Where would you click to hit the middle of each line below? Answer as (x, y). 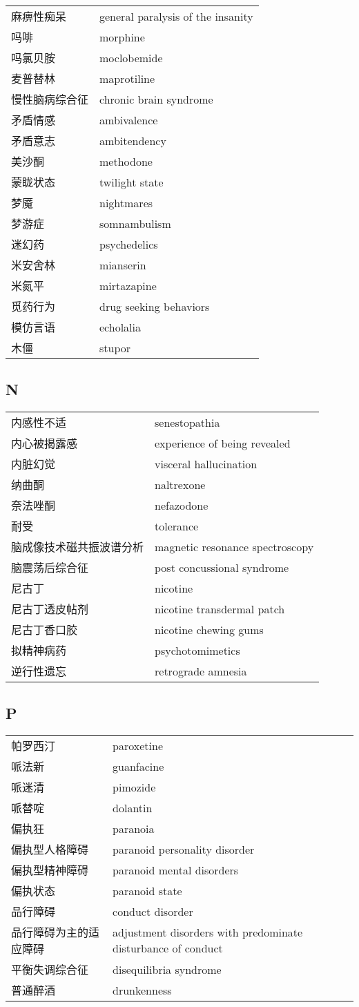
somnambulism (135, 223)
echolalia (120, 327)
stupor (115, 347)
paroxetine (138, 745)
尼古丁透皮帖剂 (50, 609)
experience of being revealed (223, 443)
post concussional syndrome (222, 567)
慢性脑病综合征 (50, 99)
